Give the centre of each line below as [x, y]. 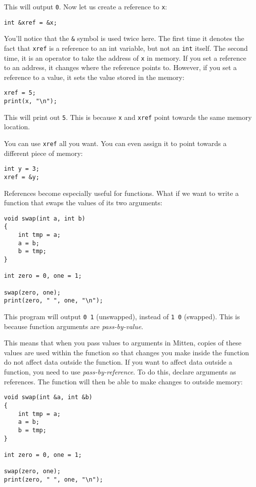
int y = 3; [22, 169]
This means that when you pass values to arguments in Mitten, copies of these [123, 343]
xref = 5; [20, 93]
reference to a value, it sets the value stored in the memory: [94, 77]
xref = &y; [22, 177]
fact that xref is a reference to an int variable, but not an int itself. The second [126, 48]
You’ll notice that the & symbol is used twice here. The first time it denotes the [124, 38]
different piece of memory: [43, 153]
